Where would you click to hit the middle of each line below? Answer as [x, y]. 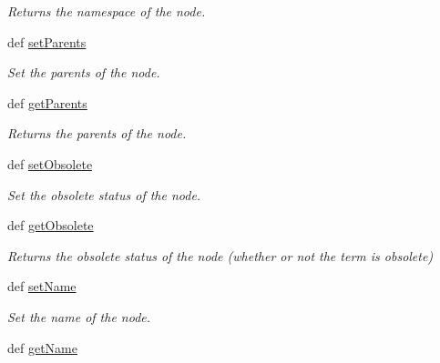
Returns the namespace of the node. [107, 11]
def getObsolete [51, 225]
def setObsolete [50, 163]
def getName [42, 347]
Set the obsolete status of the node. [104, 194]
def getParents [47, 102]
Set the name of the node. [79, 316]
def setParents [47, 41]
